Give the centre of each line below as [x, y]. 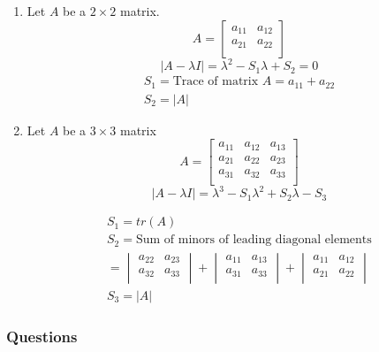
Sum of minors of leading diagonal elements [254, 240]
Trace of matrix [216, 82]
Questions [42, 336]
